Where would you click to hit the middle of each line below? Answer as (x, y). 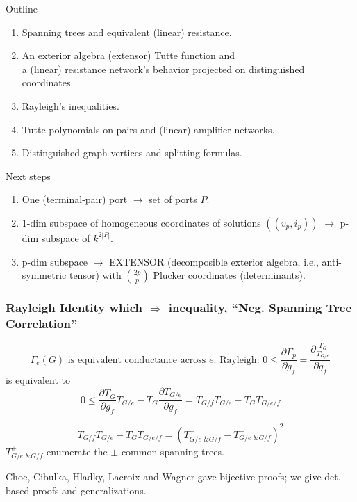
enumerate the (77, 451)
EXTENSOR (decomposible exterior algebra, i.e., (214, 261)
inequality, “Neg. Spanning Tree (260, 308)
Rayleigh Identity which (74, 308)
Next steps (28, 176)
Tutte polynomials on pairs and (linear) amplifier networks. (148, 129)
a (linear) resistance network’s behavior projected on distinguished (163, 68)
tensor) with (95, 275)
